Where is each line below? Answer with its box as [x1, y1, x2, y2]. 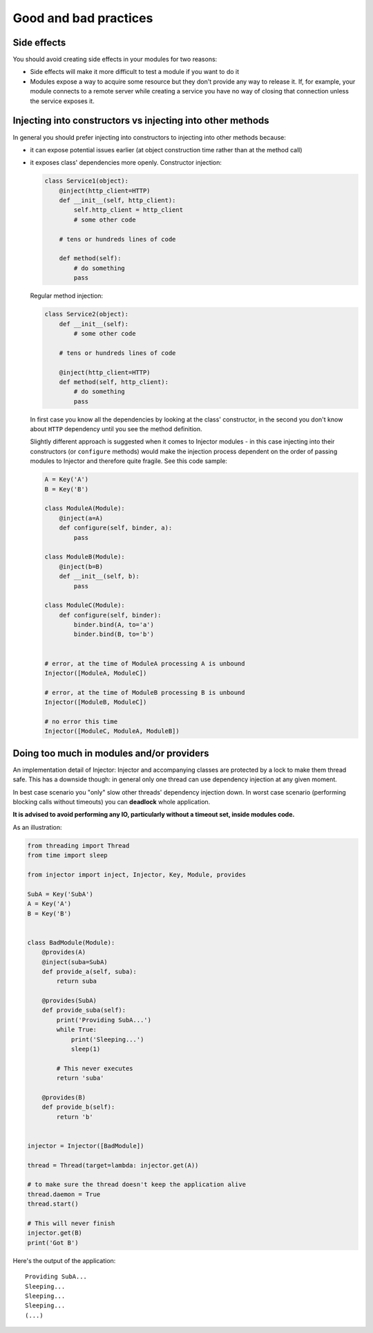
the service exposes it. [30, 97, 95, 105]
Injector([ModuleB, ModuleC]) [44, 698, 147, 706]
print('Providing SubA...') [56, 1016, 152, 1024]
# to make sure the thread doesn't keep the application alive [27, 1181, 247, 1188]
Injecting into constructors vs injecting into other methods [12, 115, 269, 127]
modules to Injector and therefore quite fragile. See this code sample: [30, 457, 228, 465]
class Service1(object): [44, 177, 129, 185]
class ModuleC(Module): [44, 601, 126, 609]
